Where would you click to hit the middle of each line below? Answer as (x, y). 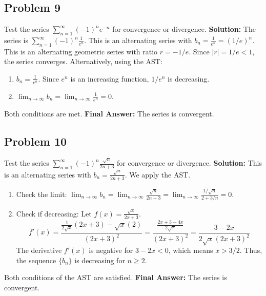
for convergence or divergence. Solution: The (184, 29)
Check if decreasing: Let (54, 213)
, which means (191, 250)
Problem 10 (36, 141)
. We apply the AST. (158, 174)
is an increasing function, (110, 78)
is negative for (111, 250)
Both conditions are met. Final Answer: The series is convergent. (109, 113)
